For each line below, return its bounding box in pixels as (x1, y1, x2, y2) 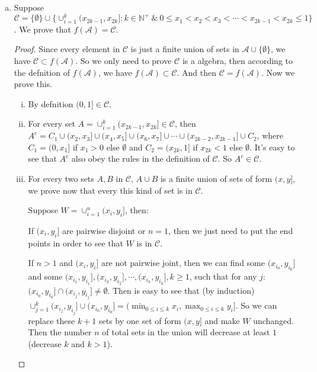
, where (257, 129, 283, 142)
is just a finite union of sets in (130, 43, 239, 55)
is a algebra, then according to (182, 54, 293, 67)
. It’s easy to (249, 140, 295, 153)
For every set (28, 117, 75, 130)
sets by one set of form (99, 314, 181, 326)
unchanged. (253, 314, 294, 326)
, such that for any (189, 270, 257, 283)
